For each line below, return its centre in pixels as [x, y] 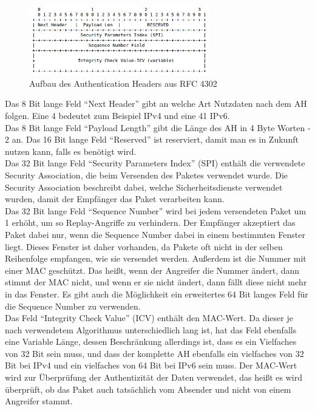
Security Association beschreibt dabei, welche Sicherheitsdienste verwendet [144, 187]
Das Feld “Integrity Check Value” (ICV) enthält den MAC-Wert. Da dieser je [149, 318]
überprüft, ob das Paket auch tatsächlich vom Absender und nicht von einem [148, 389]
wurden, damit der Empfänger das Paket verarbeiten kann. [115, 199]
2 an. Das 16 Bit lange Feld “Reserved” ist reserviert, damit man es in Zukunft [152, 139]
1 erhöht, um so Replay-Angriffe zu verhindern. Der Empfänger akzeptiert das [150, 222]
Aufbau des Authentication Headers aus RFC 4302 [123, 83]
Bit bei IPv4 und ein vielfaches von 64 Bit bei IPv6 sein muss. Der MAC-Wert [151, 365]
